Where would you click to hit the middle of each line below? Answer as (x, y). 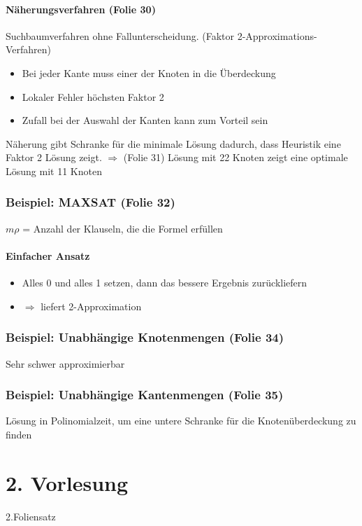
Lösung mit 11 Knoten (54, 171)
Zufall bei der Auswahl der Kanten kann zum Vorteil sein (145, 120)
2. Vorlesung (67, 482)
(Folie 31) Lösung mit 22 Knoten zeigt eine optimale (236, 157)
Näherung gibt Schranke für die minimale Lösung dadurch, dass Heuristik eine (173, 143)
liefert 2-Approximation (91, 306)
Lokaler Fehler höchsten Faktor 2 (93, 96)
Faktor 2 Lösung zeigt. (54, 157)
